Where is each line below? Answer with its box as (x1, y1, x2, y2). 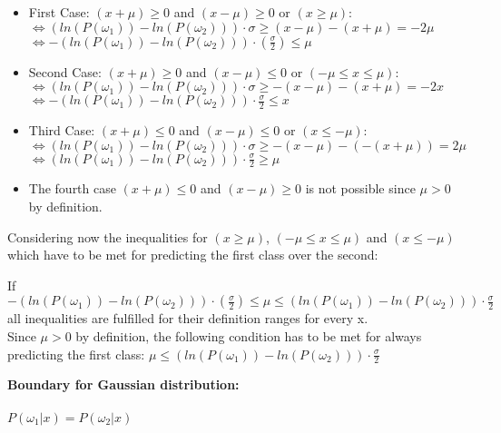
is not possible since (305, 179, 416, 198)
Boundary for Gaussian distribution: (7, 375, 240, 394)
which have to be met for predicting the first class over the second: (7, 245, 378, 264)
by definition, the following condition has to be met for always (75, 327, 422, 345)
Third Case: (28, 121, 95, 140)
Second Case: (28, 62, 102, 81)
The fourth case (28, 179, 116, 198)
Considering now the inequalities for (7, 227, 208, 246)
